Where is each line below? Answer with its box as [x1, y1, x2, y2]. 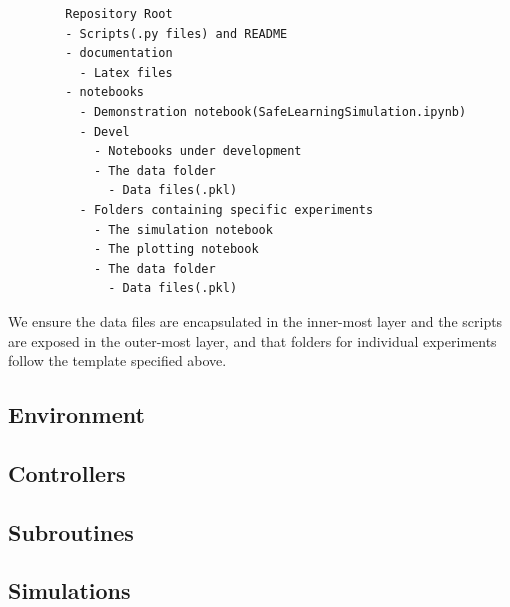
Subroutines [8, 516, 134, 547]
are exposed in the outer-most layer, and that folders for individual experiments [8, 330, 497, 351]
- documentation [65, 46, 173, 61]
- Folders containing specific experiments [79, 202, 374, 217]
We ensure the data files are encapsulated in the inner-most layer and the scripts [8, 310, 503, 331]
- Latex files [79, 65, 173, 80]
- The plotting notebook [93, 242, 259, 257]
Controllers [8, 457, 126, 488]
